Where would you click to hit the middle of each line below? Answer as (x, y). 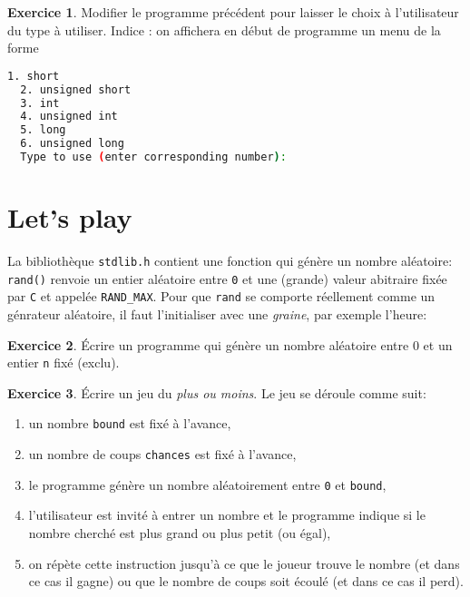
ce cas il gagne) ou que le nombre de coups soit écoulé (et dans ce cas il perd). (246, 581)
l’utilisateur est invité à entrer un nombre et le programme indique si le (227, 515)
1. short (34, 76)
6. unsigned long (72, 144)
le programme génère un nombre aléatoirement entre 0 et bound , (207, 484)
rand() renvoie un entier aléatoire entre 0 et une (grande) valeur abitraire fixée (227, 278)
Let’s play (70, 217)
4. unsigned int (69, 117)
